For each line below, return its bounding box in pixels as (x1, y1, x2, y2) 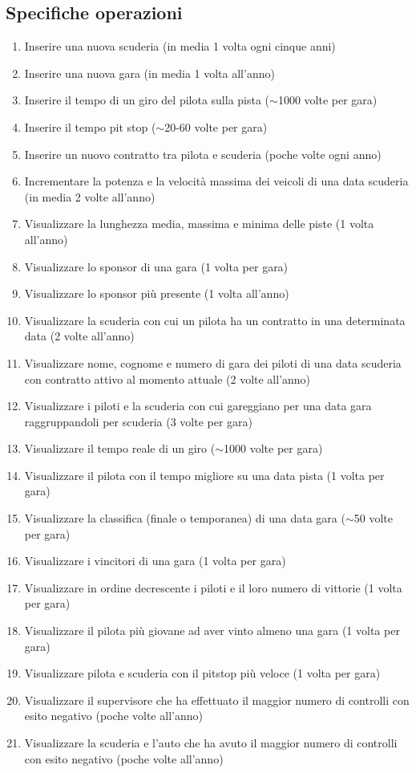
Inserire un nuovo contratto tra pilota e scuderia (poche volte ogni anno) (24, 145, 382, 162)
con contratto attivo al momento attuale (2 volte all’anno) (24, 370, 311, 387)
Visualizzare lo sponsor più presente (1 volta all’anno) (24, 285, 289, 302)
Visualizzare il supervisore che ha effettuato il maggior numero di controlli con (24, 691, 410, 708)
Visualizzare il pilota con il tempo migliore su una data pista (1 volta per (24, 466, 385, 483)
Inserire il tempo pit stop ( (24, 118, 156, 135)
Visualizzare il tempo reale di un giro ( (24, 440, 216, 457)
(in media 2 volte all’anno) (24, 188, 155, 205)
